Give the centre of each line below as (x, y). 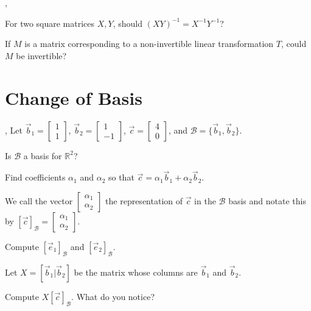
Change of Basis (74, 97)
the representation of (144, 200)
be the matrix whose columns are (136, 272)
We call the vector (39, 200)
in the (205, 200)
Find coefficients (35, 177)
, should (128, 23)
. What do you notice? (113, 296)
